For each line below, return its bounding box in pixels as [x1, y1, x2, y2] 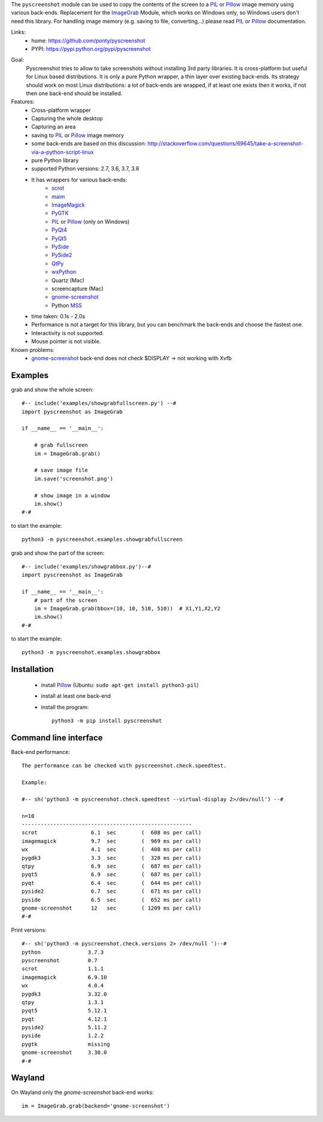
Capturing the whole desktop [31, 115, 103, 122]
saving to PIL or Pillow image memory [31, 132, 124, 139]
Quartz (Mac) [51, 276, 85, 284]
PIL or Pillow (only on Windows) [51, 218, 130, 225]
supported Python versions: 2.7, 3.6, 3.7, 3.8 [31, 165, 139, 172]
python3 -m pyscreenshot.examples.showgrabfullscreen [22, 536, 182, 543]
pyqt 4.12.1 [22, 1015, 107, 1023]
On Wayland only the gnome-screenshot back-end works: [11, 1088, 154, 1096]
